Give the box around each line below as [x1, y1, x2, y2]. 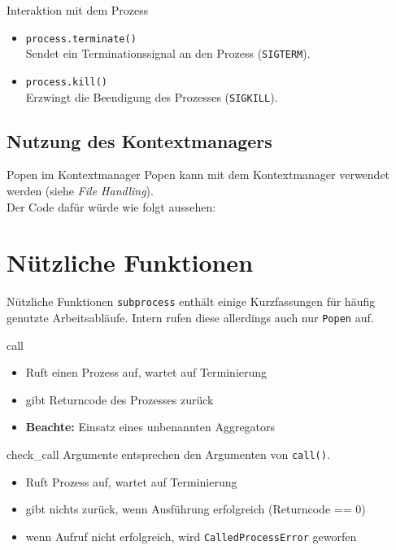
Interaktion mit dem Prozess [7, 2, 149, 18]
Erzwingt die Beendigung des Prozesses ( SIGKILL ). [25, 88, 278, 105]
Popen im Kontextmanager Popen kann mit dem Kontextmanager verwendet [7, 166, 390, 183]
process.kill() [25, 76, 108, 88]
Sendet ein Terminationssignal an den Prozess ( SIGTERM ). [25, 45, 311, 62]
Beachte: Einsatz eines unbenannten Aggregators [25, 418, 276, 435]
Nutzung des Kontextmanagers [7, 128, 272, 153]
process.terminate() [25, 33, 137, 45]
